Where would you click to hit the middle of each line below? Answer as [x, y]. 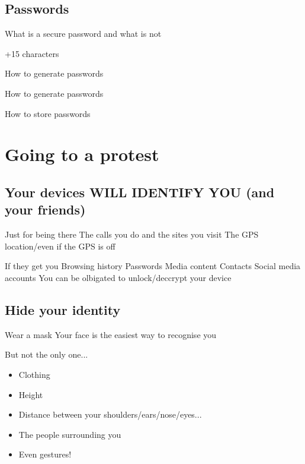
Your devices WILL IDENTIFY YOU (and [140, 192]
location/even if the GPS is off [60, 246]
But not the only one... [46, 354]
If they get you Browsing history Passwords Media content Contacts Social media [153, 266]
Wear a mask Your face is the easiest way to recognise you [111, 334]
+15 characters [32, 53]
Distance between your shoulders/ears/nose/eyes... [110, 414]
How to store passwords [48, 113]
